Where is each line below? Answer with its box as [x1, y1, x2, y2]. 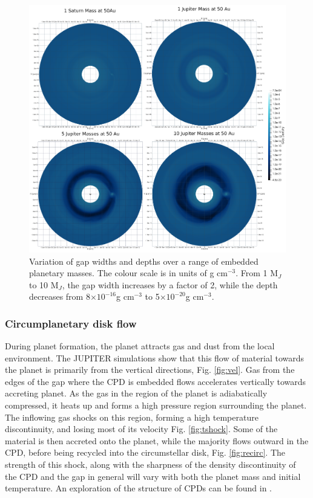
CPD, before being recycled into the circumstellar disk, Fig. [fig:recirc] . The [5, 446, 285, 459]
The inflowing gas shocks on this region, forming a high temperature [5, 410, 259, 423]
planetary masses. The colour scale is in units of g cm [29, 267, 228, 279]
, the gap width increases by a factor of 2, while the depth [62, 278, 278, 291]
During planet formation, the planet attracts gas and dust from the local [5, 340, 275, 352]
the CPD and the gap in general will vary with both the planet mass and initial [5, 470, 301, 482]
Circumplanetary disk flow [5, 315, 137, 331]
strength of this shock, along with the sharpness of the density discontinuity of [5, 458, 296, 471]
